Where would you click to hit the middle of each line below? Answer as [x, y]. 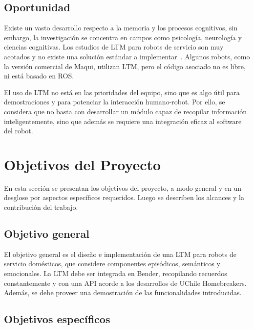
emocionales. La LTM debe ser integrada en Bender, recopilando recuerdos [116, 273]
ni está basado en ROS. [39, 76]
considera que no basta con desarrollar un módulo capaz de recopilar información [126, 111]
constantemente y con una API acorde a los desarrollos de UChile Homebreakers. [125, 283]
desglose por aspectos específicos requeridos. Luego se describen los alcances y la [124, 197]
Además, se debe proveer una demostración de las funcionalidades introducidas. [123, 292]
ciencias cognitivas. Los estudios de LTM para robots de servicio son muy [114, 47]
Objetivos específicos [57, 319]
